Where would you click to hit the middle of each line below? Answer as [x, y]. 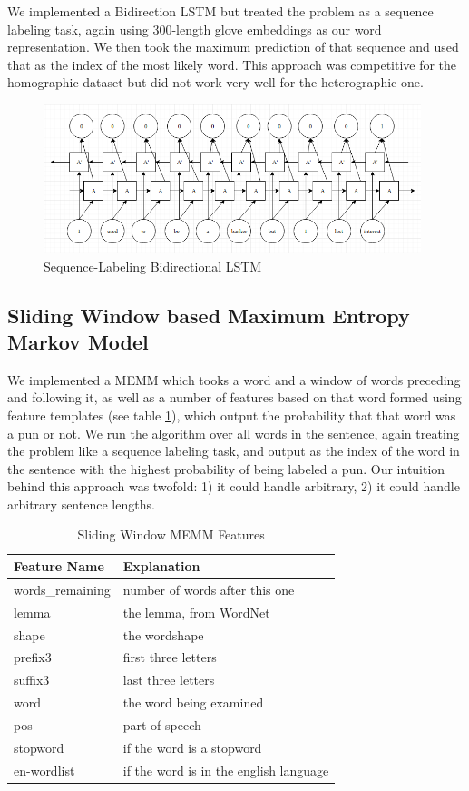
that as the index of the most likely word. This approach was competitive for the [232, 64]
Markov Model [78, 341]
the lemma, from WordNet [196, 612]
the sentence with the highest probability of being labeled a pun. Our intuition [226, 468]
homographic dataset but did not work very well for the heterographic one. [215, 82]
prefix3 [33, 657]
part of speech [162, 724]
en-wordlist [44, 770]
